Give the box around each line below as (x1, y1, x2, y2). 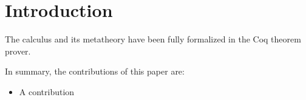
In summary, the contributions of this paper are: (5, 65, 185, 78)
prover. (5, 44, 31, 57)
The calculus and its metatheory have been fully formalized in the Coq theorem (5, 33, 301, 45)
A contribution (19, 85, 75, 98)
